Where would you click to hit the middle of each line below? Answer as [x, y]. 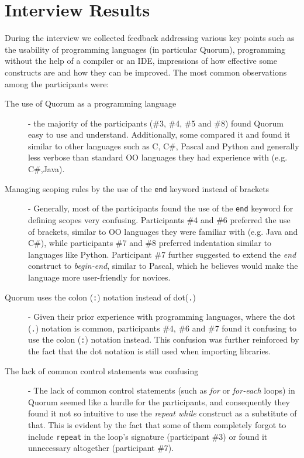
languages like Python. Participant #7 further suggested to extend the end [162, 254]
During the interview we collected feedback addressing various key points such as [150, 38]
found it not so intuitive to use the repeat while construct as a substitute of [163, 413]
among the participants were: [57, 83]
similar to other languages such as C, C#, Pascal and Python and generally [164, 146]
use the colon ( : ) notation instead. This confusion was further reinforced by [164, 339]
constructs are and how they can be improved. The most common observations [146, 72]
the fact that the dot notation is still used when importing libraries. [150, 351]
